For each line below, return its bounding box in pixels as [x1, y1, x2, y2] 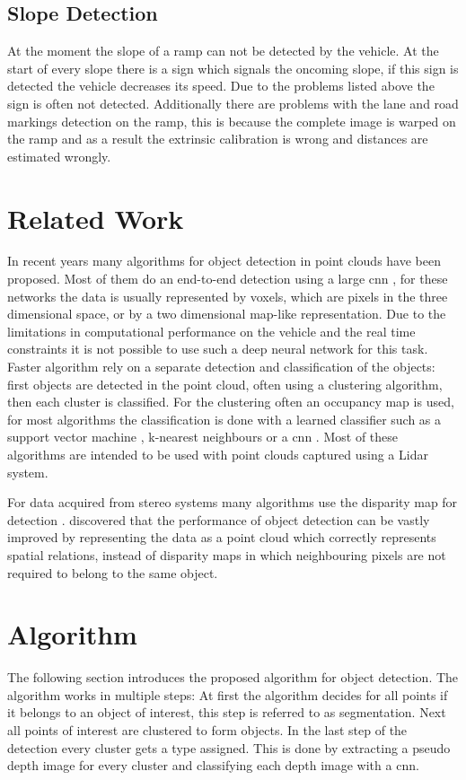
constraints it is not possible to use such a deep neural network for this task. [7, 339, 428, 358]
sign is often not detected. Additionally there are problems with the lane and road [7, 93, 459, 112]
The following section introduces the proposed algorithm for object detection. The [7, 668, 459, 687]
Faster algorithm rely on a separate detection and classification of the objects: [7, 357, 435, 376]
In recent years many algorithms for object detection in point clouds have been [7, 251, 441, 270]
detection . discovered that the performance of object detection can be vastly [7, 510, 430, 529]
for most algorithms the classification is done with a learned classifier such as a [7, 409, 442, 428]
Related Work [7, 199, 184, 236]
